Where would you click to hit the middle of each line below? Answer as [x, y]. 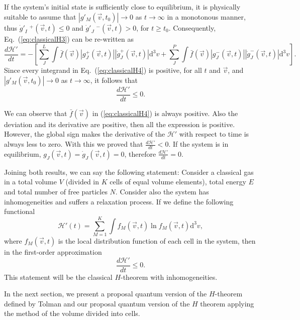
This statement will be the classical [58, 277]
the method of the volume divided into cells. [72, 313]
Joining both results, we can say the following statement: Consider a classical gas [129, 172]
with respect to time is [214, 134]
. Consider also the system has [162, 192]
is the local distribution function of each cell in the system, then [157, 240]
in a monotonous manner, [206, 16]
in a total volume [30, 182]
